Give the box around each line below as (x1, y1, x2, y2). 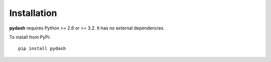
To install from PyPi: (9, 34, 51, 40)
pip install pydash (18, 45, 66, 51)
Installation (9, 7, 57, 18)
